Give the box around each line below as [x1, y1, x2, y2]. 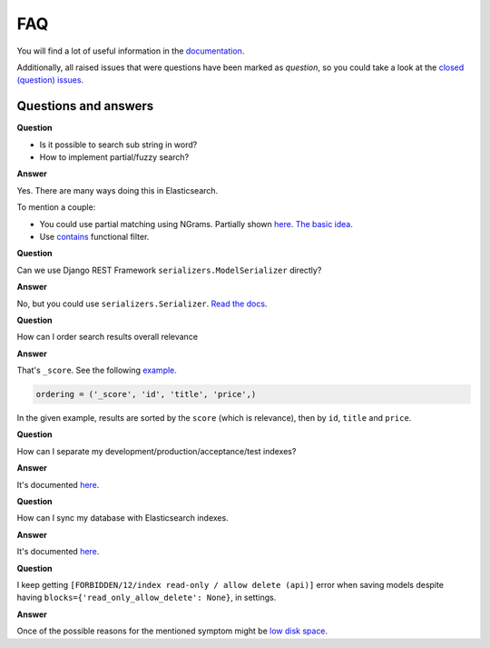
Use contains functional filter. [39, 231, 150, 242]
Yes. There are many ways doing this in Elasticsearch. [16, 184, 219, 195]
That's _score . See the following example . [16, 364, 177, 376]
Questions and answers [16, 98, 154, 114]
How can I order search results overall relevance [16, 332, 199, 343]
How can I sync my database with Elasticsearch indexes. [16, 513, 229, 523]
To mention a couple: [16, 202, 96, 213]
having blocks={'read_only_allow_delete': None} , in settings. [16, 592, 277, 603]
